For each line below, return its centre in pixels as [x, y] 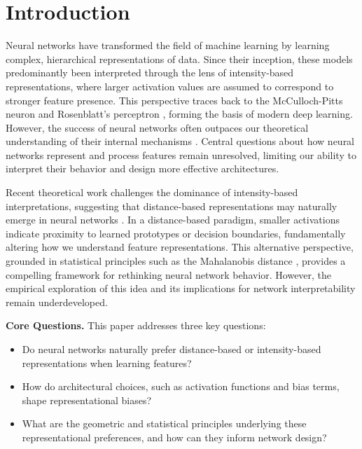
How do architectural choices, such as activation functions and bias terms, [181, 386]
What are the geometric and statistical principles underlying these [164, 423]
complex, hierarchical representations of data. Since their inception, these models [179, 58]
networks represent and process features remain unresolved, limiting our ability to [181, 154]
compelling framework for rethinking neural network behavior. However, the [169, 274]
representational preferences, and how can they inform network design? [174, 437]
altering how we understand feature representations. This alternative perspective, [180, 247]
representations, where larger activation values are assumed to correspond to [170, 86]
